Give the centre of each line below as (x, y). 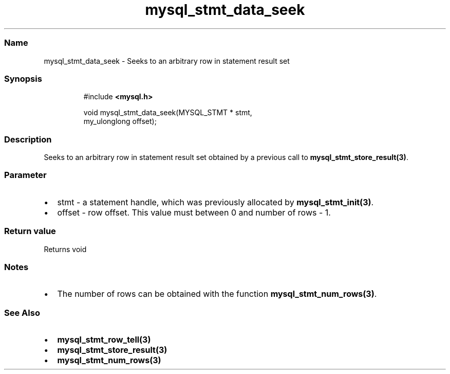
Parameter (25, 175)
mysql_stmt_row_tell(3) (104, 340)
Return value (30, 231)
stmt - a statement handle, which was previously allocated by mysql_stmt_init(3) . (215, 202)
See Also (22, 313)
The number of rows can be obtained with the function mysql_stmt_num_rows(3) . (217, 294)
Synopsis (23, 78)
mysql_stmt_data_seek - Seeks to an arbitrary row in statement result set (167, 61)
